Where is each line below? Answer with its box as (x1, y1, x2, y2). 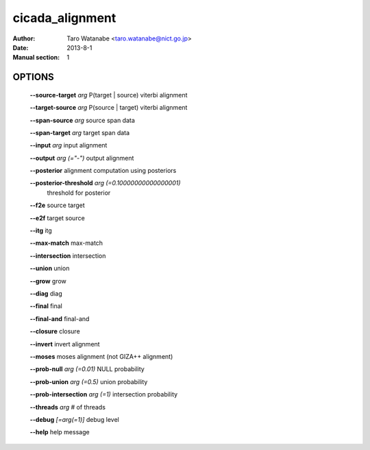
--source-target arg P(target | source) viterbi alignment (29, 91, 188, 99)
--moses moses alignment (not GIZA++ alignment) (29, 352, 173, 360)
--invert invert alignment (29, 340, 100, 348)
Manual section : (12, 54, 60, 62)
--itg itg (29, 226, 53, 235)
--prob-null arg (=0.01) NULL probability (29, 365, 145, 373)
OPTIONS (12, 71, 54, 83)
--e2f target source (29, 213, 85, 222)
